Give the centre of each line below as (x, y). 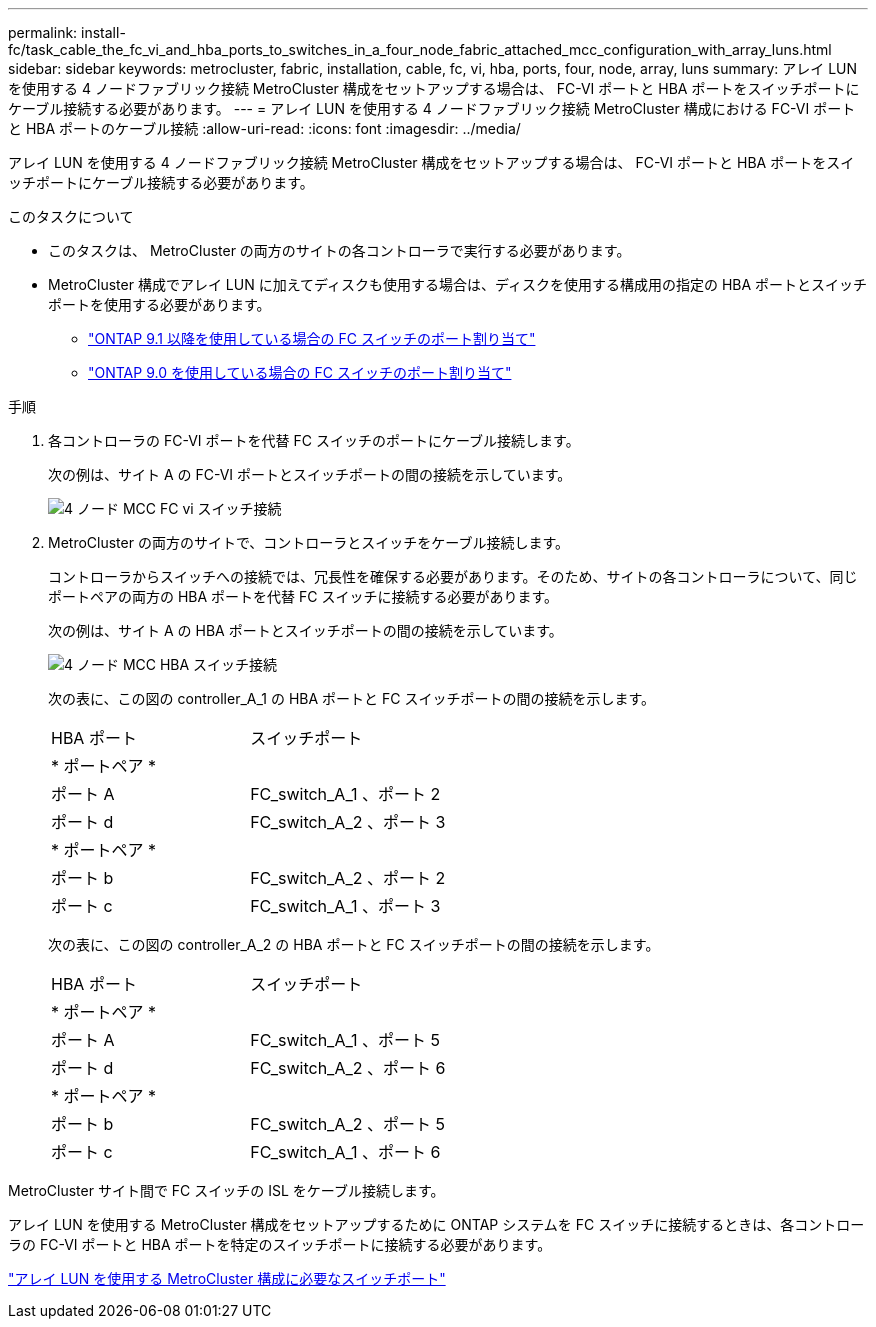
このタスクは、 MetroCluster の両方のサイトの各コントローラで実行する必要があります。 (339, 250)
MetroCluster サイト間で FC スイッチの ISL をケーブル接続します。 (226, 1190)
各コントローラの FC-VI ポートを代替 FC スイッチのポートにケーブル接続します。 (314, 440)
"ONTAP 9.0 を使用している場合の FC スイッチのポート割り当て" (300, 372)
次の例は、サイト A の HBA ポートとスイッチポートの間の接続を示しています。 (305, 630)
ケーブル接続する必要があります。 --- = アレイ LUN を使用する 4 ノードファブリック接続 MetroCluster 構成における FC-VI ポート (432, 108)
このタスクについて (71, 216)
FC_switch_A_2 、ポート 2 (348, 878)
